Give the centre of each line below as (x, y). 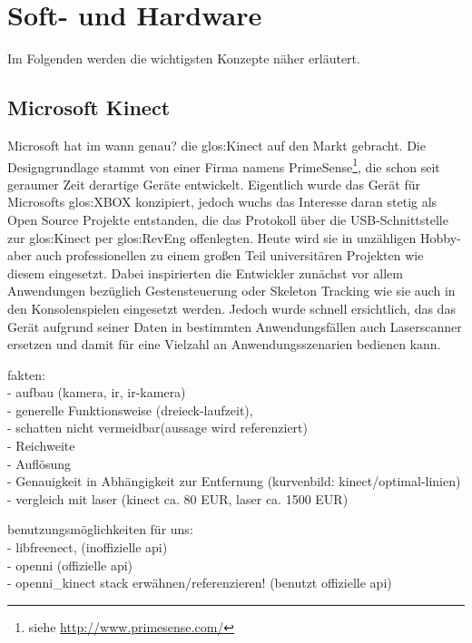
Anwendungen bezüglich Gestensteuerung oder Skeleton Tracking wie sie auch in (231, 291)
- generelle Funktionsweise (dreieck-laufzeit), (130, 409)
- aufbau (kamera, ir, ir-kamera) (97, 392)
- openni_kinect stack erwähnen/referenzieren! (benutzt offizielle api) (200, 583)
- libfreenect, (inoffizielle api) (88, 547)
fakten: (27, 374)
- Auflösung (39, 463)
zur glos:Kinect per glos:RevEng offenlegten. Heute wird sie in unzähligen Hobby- (234, 237)
